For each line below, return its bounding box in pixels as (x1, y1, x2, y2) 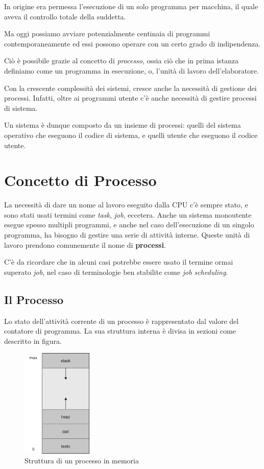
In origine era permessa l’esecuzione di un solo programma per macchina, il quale (4, 1, 258, 11)
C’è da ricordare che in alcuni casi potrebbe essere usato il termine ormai (4, 256, 233, 267)
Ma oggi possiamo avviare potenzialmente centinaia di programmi (4, 28, 210, 39)
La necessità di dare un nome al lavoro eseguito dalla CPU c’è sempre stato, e (4, 199, 248, 210)
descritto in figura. (4, 335, 62, 346)
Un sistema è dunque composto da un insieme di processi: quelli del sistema (4, 120, 241, 130)
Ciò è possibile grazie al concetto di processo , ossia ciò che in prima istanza (4, 55, 239, 66)
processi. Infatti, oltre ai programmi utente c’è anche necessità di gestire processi (4, 92, 257, 103)
